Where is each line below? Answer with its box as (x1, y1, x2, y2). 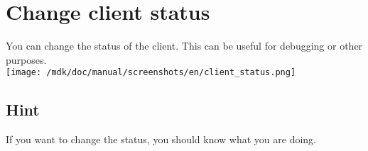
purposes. (6, 52, 47, 67)
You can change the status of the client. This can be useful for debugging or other (6, 38, 363, 53)
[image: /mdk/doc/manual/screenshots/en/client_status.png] (6, 67, 296, 78)
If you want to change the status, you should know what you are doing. (6, 132, 316, 147)
